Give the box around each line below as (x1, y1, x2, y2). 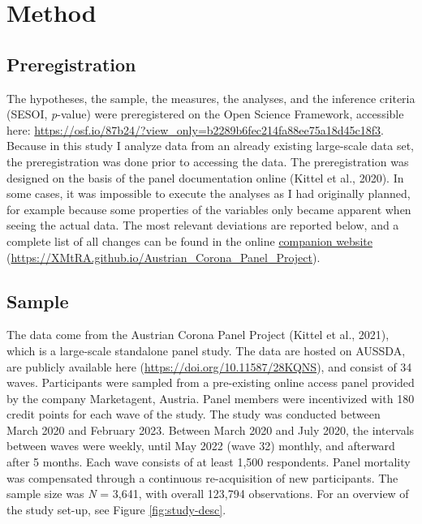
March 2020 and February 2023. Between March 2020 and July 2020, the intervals (6, 421, 415, 438)
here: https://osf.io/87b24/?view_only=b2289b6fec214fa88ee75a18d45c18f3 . (6, 121, 384, 138)
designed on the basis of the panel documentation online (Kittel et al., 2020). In (6, 169, 404, 186)
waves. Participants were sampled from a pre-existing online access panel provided (6, 374, 415, 391)
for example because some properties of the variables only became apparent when (6, 200, 411, 217)
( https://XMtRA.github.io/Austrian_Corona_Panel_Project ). (6, 248, 321, 265)
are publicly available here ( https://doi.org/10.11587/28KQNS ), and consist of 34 (6, 358, 412, 375)
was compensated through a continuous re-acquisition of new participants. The (6, 469, 398, 486)
